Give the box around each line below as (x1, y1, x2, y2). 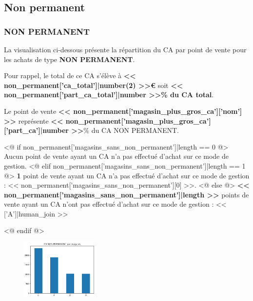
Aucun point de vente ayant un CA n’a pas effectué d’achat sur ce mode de (4, 151, 229, 161)
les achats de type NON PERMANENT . (4, 54, 135, 64)
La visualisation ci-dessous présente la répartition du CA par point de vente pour (4, 44, 247, 54)
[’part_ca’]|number (4, 125, 69, 135)
